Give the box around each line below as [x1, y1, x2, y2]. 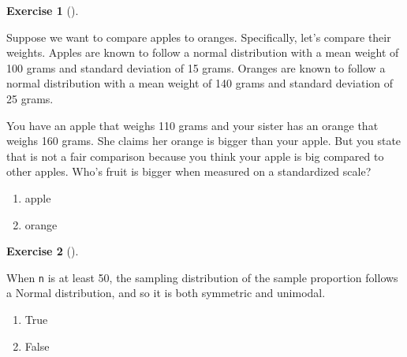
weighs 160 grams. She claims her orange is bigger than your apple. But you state [6, 132, 401, 149]
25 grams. [6, 90, 54, 106]
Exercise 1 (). [6, 2, 79, 18]
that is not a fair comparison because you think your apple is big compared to [6, 147, 384, 164]
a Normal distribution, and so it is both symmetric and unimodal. [6, 284, 326, 301]
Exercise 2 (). [6, 243, 79, 259]
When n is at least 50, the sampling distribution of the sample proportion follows [6, 269, 398, 285]
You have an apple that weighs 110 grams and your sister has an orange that [6, 117, 379, 133]
